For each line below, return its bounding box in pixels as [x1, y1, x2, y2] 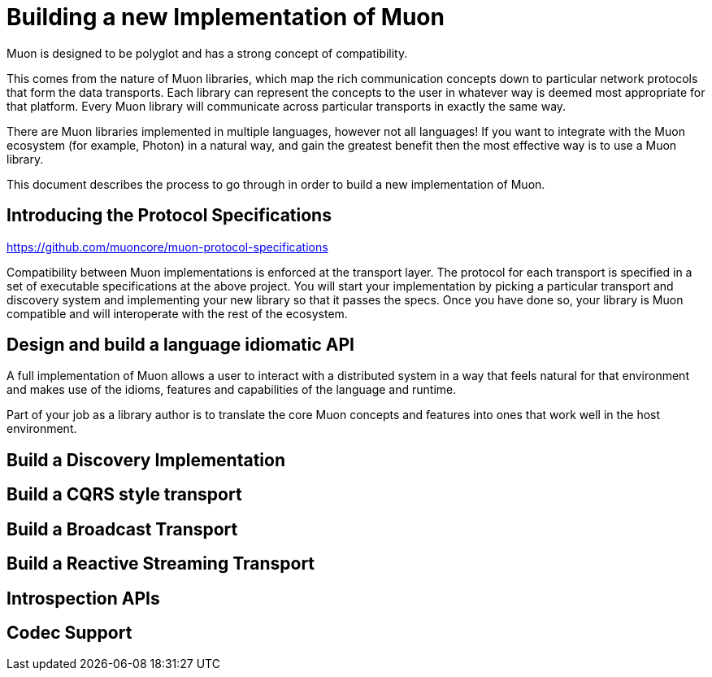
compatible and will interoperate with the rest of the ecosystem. [7, 306, 348, 321]
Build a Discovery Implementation [7, 449, 285, 470]
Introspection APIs [7, 587, 160, 609]
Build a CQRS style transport [7, 484, 242, 505]
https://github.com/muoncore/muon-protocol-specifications [7, 239, 328, 254]
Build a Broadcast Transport [7, 518, 238, 539]
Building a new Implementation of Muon [7, 3, 445, 31]
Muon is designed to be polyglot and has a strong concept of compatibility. [7, 46, 408, 60]
